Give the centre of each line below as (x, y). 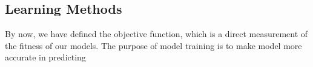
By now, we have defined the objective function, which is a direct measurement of (156, 34)
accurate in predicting (45, 57)
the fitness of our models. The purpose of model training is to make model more (153, 45)
